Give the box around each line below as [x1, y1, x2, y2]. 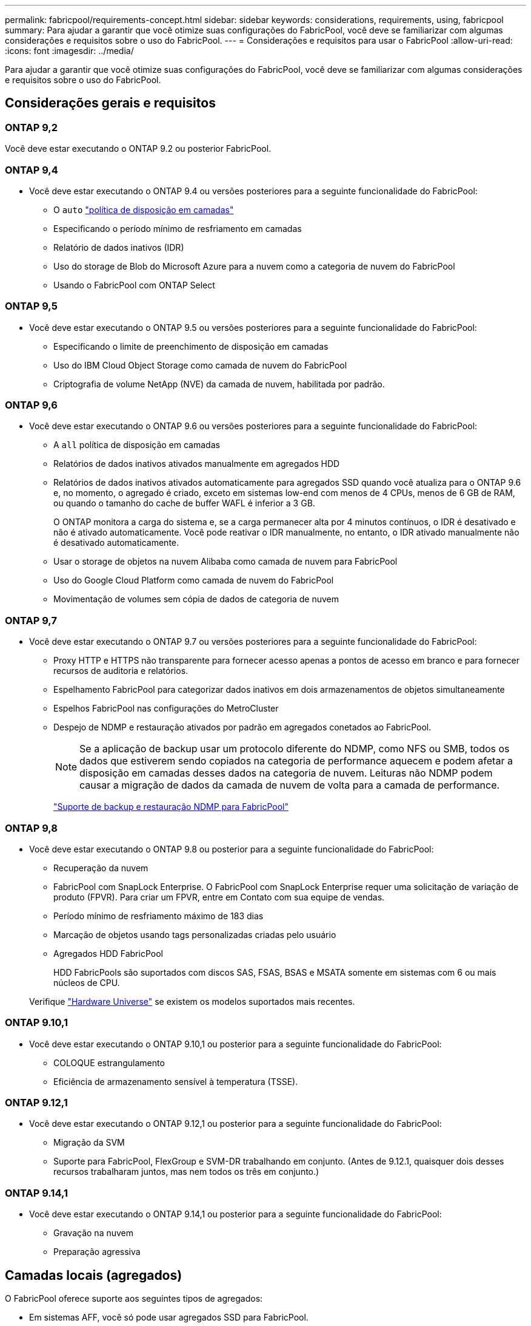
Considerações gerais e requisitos [5, 95, 216, 111]
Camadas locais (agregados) [5, 1267, 182, 1283]
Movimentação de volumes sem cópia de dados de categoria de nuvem [53, 594, 339, 605]
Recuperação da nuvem [53, 862, 149, 873]
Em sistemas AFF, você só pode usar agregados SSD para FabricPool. [29, 1312, 309, 1323]
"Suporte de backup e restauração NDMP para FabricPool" [53, 801, 289, 812]
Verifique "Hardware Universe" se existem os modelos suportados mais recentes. [29, 996, 355, 1007]
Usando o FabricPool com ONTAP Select [53, 279, 215, 290]
